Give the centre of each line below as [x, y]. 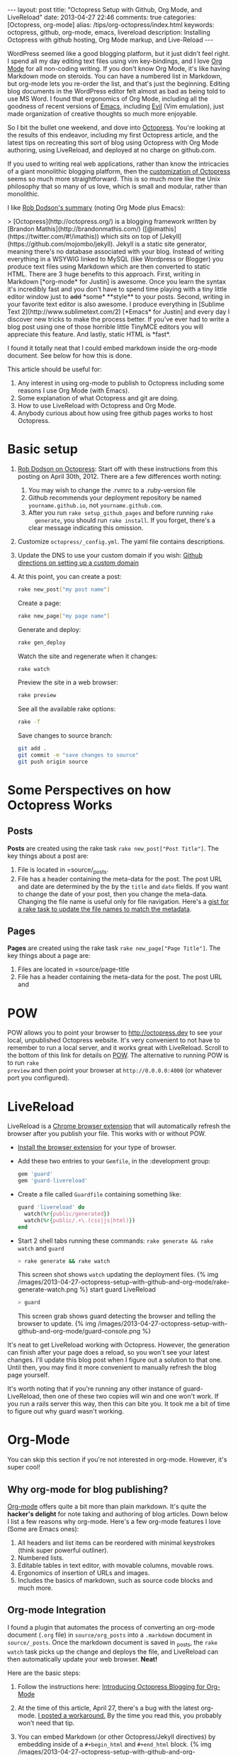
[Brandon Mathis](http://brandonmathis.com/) [74, 229]
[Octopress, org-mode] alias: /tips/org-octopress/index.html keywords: [111, 25]
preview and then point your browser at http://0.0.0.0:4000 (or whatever [115, 1071]
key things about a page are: [49, 956]
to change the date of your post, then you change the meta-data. [112, 893]
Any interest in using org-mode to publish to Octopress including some [121, 383]
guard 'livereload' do [51, 1207]
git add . [32, 749]
